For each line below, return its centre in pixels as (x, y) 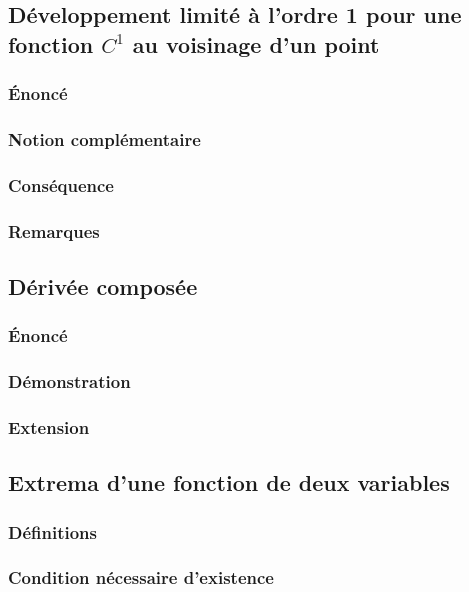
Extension (49, 426)
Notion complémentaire (104, 138)
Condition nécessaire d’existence (141, 577)
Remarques (54, 230)
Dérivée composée (103, 285)
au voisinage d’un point (256, 43)
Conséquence (61, 184)
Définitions (52, 531)
